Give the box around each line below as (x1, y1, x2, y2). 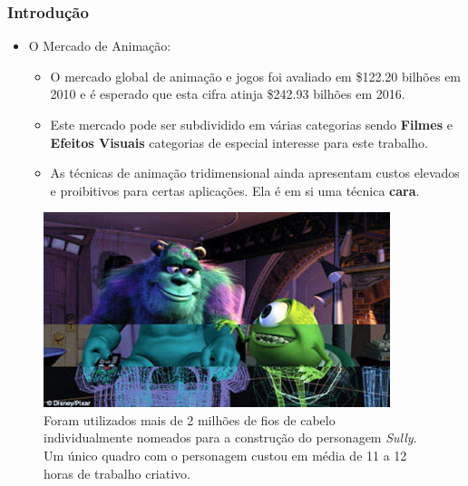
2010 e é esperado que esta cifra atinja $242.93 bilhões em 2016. (50, 84, 405, 103)
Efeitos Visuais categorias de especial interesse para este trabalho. (50, 132, 428, 151)
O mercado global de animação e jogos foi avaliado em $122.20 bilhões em (50, 66, 462, 85)
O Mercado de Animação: (28, 36, 171, 55)
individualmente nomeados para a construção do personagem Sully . (44, 428, 417, 447)
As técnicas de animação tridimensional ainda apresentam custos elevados (50, 163, 460, 182)
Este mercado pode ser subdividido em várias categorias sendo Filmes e (50, 115, 453, 133)
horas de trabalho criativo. (44, 463, 190, 482)
